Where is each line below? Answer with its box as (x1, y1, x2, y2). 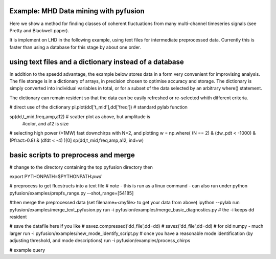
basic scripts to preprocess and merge (9, 150, 135, 159)
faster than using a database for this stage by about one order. (9, 44, 142, 50)
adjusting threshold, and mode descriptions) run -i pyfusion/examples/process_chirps (9, 238, 191, 244)
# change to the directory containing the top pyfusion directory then (9, 164, 153, 170)
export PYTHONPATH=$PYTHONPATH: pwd (9, 174, 102, 180)
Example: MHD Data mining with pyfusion (9, 7, 145, 15)
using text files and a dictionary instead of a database (9, 57, 184, 66)
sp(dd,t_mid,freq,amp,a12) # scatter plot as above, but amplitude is (9, 113, 151, 120)
